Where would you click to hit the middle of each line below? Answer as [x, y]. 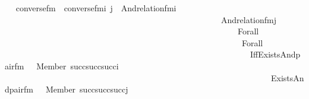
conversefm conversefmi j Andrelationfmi [96, 8]
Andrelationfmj [249, 19]
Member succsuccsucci [78, 66]
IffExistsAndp [275, 54]
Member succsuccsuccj [87, 89]
